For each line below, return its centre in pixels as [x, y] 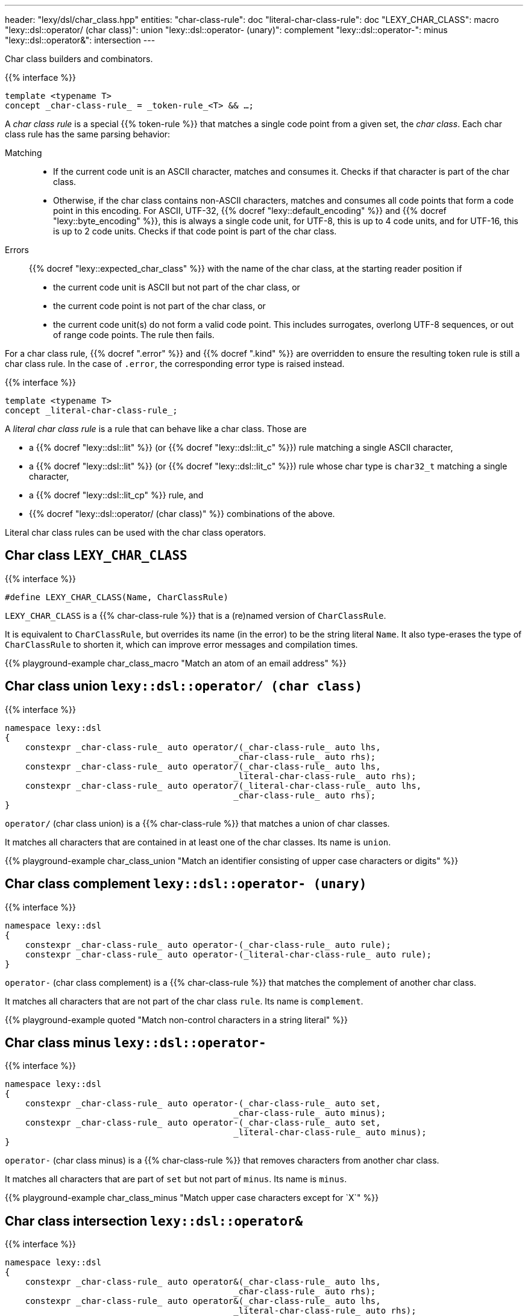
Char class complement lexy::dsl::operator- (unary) [186, 884]
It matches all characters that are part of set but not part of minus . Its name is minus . [176, 1179]
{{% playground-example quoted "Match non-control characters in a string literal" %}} [177, 1020]
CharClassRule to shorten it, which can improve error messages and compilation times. [181, 644]
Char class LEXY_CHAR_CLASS [96, 556]
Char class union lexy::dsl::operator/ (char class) [184, 686]
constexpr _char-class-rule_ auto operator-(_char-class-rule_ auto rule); [208, 945]
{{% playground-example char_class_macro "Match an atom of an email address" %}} [176, 663]
